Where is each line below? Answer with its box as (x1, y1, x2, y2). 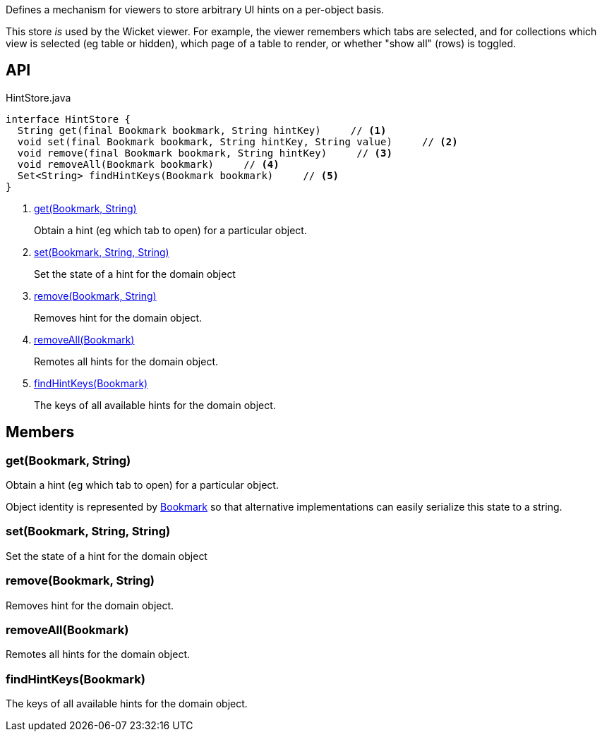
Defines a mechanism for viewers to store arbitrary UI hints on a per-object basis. (6, 4, 385, 16)
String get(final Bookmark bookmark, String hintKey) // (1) (17, 124, 387, 136)
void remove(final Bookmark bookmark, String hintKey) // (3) (17, 147, 392, 159)
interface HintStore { (6, 113, 131, 125)
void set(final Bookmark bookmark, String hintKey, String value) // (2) (17, 135, 458, 147)
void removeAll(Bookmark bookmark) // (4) (17, 158, 279, 170)
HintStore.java (6, 91, 71, 104)
